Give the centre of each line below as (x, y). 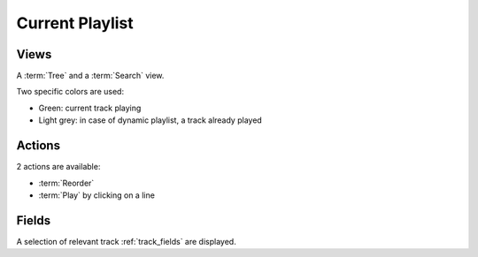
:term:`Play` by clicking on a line (96, 195)
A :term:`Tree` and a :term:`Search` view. (90, 76)
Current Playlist (75, 23)
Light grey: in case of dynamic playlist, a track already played (150, 120)
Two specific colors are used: (70, 92)
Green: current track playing (90, 108)
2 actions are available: (58, 167)
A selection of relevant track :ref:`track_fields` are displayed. (126, 241)
